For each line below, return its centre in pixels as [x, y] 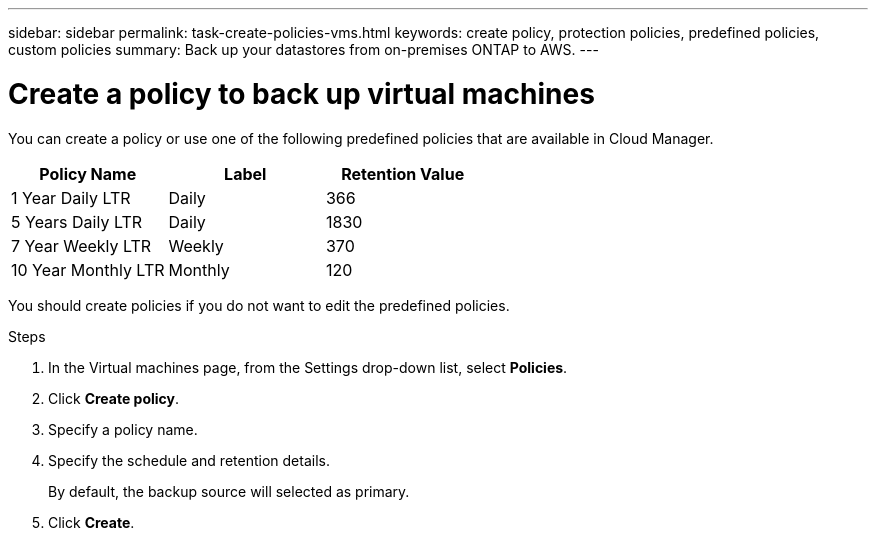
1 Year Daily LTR [71, 197]
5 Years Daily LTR [77, 221]
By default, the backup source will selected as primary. [229, 491]
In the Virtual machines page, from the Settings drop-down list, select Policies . [308, 367]
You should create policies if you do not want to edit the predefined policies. [259, 305]
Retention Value [403, 173]
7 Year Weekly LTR [81, 245]
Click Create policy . [114, 398]
